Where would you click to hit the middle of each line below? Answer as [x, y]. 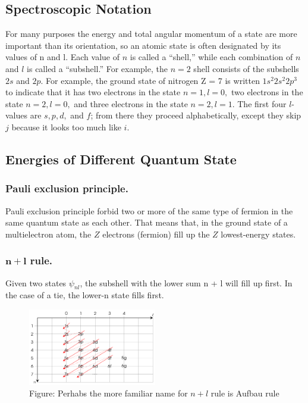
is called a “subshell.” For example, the [97, 68]
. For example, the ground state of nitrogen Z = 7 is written [150, 80]
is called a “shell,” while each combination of [211, 57]
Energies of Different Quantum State [121, 159]
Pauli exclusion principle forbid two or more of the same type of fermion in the [149, 210]
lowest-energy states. [258, 234]
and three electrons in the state [131, 103]
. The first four [259, 103]
